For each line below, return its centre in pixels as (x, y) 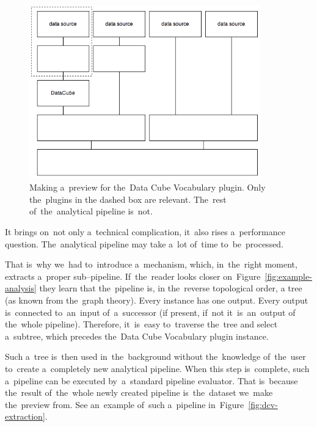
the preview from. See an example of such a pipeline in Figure (125, 404)
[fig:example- (288, 276)
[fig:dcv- (263, 404)
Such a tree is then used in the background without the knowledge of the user (155, 356)
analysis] (21, 288)
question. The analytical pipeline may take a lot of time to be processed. (144, 243)
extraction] (25, 416)
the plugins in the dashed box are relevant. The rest (128, 199)
